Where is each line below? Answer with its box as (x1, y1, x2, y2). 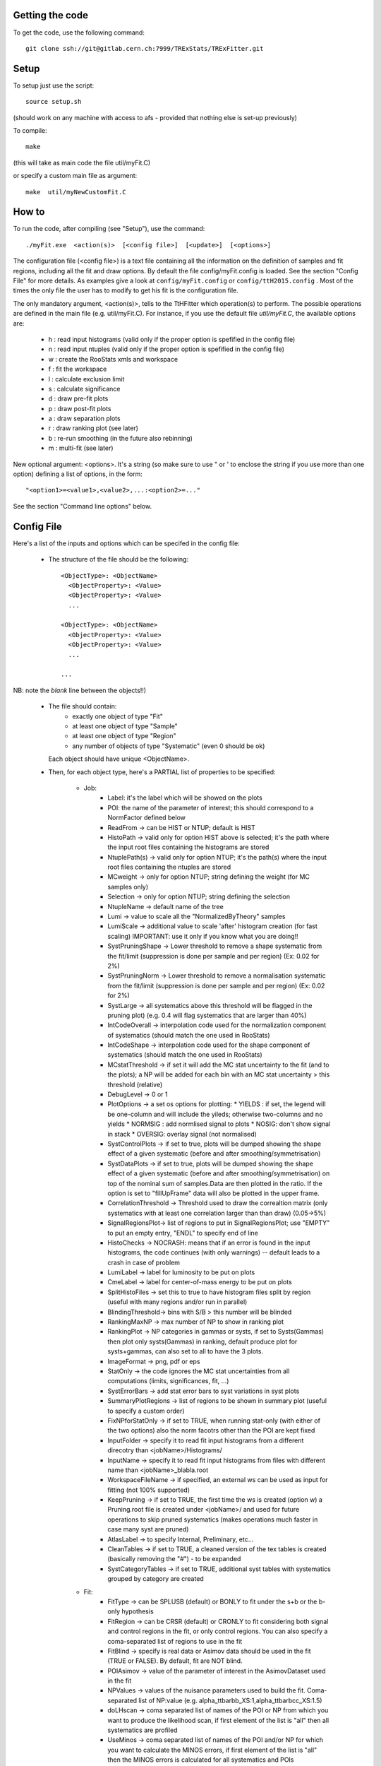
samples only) (107, 882, 149, 891)
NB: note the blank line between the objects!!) (13, 686, 147, 694)
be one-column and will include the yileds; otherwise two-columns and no (107, 1110, 323, 1118)
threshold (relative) (107, 1080, 163, 1089)
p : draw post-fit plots (48, 404, 111, 413)
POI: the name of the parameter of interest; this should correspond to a (107, 803, 314, 812)
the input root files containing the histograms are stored (107, 843, 270, 851)
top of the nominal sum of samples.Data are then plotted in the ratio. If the (107, 1179, 322, 1187)
